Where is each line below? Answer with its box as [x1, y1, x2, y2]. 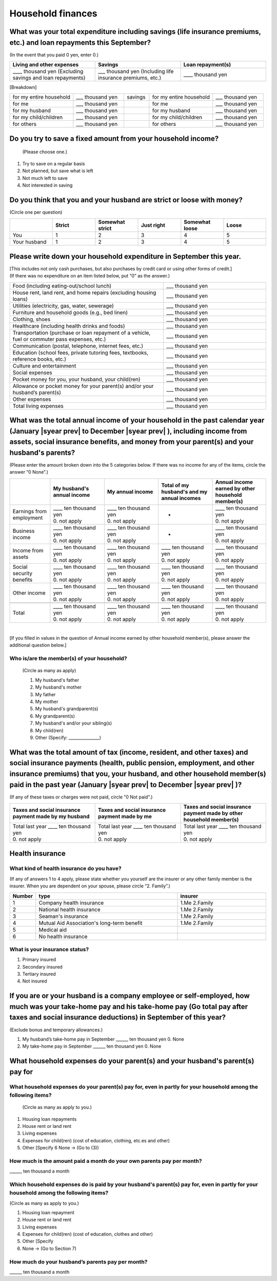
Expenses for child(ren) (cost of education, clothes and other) [22, 1231, 153, 1237]
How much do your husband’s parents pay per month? [9, 1258, 148, 1265]
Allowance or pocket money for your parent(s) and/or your [12, 382, 154, 389]
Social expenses [12, 369, 52, 376]
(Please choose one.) [22, 149, 68, 155]
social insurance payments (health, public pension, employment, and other [9, 758, 255, 768]
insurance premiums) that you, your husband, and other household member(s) [9, 769, 266, 778]
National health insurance [38, 906, 101, 913]
